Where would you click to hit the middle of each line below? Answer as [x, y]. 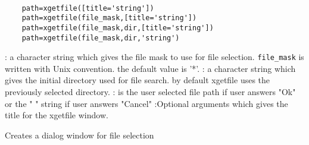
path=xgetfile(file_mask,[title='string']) [109, 18]
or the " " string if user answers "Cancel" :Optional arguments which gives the [146, 103]
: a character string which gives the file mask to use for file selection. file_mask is [154, 57]
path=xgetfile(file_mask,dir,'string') [101, 38]
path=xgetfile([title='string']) [88, 8]
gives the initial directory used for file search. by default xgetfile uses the [138, 80]
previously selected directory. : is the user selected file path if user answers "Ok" [150, 92]
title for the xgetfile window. [57, 115]
